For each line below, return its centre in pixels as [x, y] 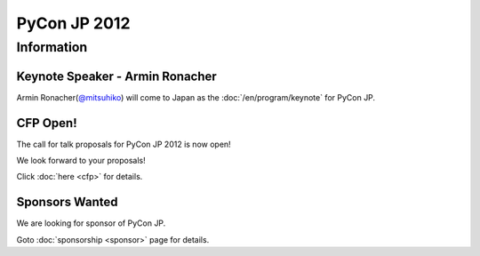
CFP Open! [47, 123]
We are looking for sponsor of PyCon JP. [91, 223]
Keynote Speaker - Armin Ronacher [116, 76]
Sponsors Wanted [67, 202]
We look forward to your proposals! [81, 161]
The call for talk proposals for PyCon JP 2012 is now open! [124, 144]
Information [52, 47]
